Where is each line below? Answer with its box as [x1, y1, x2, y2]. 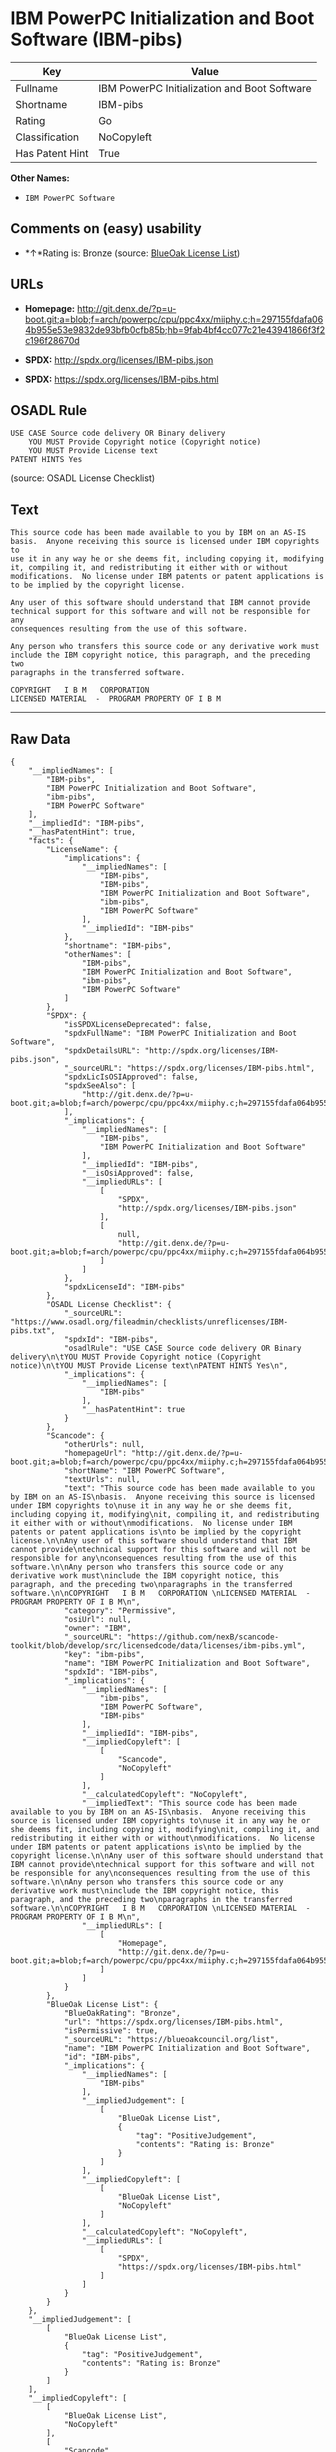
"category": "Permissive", [63, 1606, 177, 1616]
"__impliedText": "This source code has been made [81, 1798, 298, 1808]
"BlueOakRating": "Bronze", [63, 2008, 182, 2018]
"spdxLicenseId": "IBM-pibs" [63, 1282, 186, 1292]
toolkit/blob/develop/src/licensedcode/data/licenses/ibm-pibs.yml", [10, 1641, 307, 1651]
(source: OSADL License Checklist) [10, 472, 156, 484]
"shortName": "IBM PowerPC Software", [63, 1466, 226, 1476]
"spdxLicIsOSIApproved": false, [63, 1072, 199, 1082]
